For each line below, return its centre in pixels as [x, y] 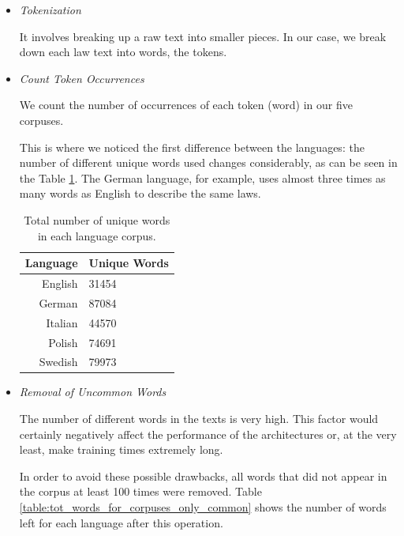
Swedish [58, 362]
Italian [62, 322]
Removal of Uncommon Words [93, 392]
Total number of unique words [97, 219]
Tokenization [50, 9]
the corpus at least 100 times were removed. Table [140, 491]
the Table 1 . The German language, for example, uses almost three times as [202, 177]
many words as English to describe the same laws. [140, 193]
